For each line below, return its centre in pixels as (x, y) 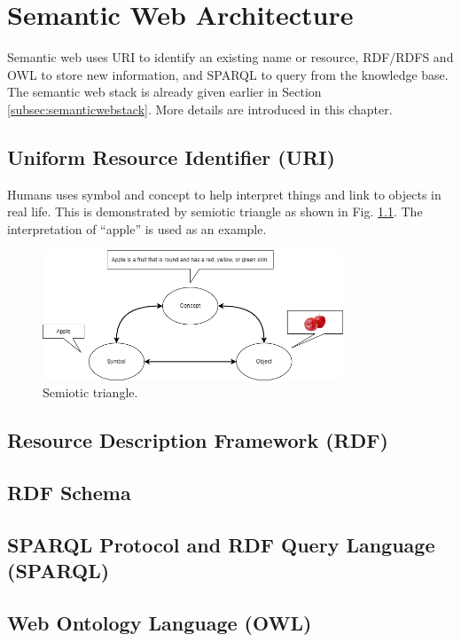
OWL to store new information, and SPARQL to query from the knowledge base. (228, 74)
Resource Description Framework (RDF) (198, 440)
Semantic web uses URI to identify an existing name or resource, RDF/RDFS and (230, 57)
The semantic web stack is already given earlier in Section (164, 92)
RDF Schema (69, 493)
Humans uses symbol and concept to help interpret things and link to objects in (224, 194)
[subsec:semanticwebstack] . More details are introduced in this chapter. (200, 109)
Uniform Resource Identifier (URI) (171, 157)
